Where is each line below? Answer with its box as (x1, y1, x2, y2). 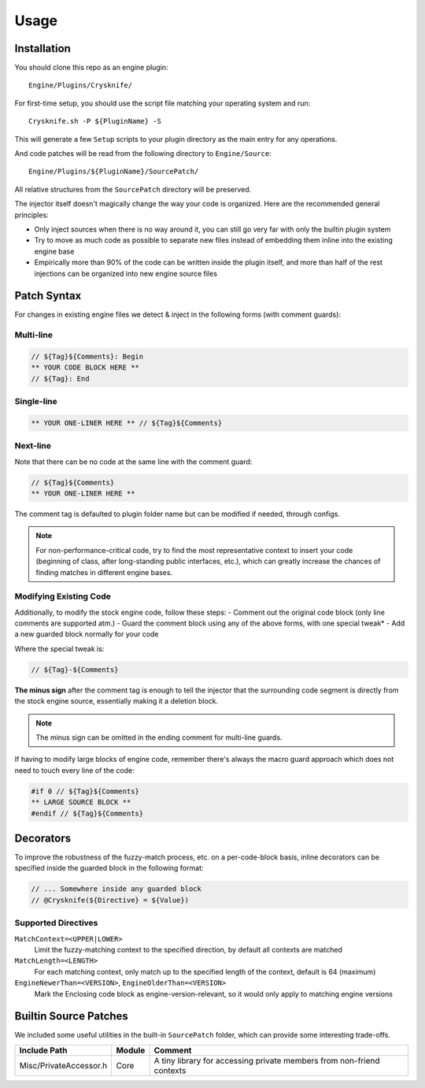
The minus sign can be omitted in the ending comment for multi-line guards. (35, 733, 283, 742)
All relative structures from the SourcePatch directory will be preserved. (14, 184, 252, 194)
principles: (14, 210, 49, 220)
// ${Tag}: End (31, 374, 90, 383)
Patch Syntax (14, 289, 82, 303)
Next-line (14, 440, 51, 451)
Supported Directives (14, 918, 98, 929)
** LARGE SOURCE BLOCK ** (31, 798, 131, 807)
